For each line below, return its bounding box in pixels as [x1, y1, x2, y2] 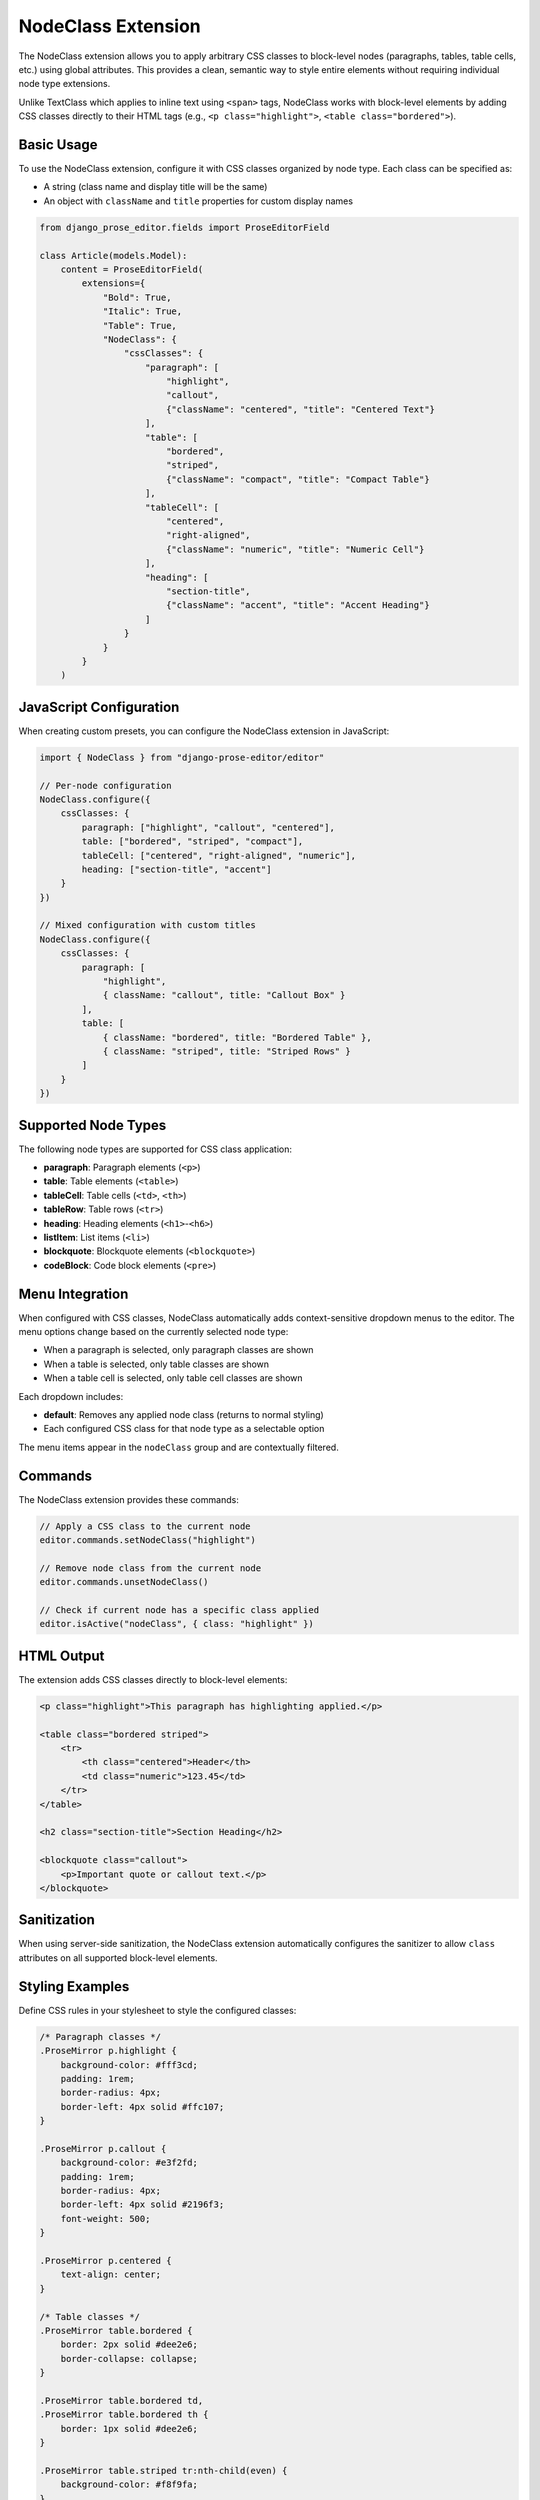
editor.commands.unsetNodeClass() [39, 1576, 209, 1588]
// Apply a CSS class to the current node [39, 1520, 251, 1532]
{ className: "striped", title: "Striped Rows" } [102, 1045, 351, 1057]
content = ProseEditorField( [60, 263, 204, 275]
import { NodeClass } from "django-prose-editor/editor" [39, 751, 325, 763]
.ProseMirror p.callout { [39, 2143, 167, 2154]
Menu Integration [18, 1285, 129, 1302]
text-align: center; [60, 2269, 162, 2280]
